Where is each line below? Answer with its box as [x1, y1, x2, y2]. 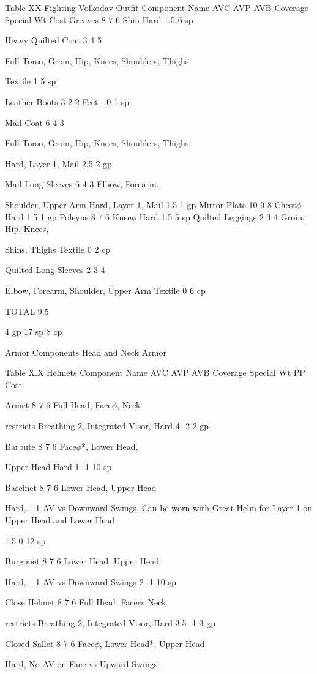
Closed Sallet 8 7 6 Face [5, 637, 95, 650]
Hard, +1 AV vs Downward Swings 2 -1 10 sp [5, 575, 176, 588]
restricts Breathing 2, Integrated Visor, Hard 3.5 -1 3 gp [5, 616, 216, 629]
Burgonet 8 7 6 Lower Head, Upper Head [5, 555, 160, 567]
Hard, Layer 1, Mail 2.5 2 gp [5, 157, 112, 170]
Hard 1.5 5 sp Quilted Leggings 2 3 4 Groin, [139, 210, 305, 223]
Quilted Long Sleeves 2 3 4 [5, 263, 105, 276]
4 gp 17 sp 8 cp [5, 325, 62, 338]
